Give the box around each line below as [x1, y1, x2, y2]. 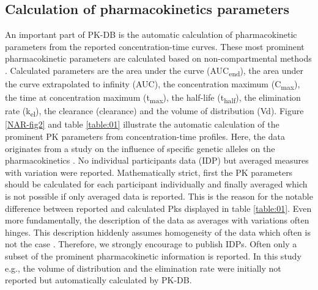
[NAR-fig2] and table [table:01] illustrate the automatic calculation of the [5, 118, 279, 131]
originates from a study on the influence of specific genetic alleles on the [5, 142, 275, 154]
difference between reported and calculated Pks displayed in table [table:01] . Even [5, 201, 312, 214]
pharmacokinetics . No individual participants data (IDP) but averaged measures [5, 154, 309, 167]
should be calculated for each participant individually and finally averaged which [5, 178, 308, 190]
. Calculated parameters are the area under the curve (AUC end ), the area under [5, 63, 303, 78]
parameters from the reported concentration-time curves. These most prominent [5, 40, 305, 53]
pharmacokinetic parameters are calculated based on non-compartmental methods [5, 52, 312, 65]
